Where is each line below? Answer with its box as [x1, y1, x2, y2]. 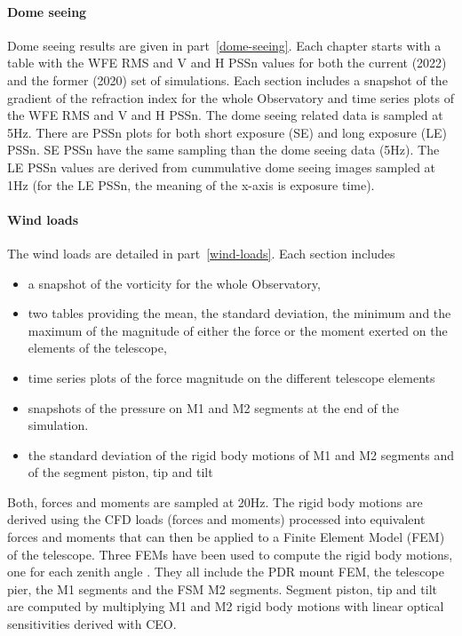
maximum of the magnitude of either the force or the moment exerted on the [28, 321, 448, 339]
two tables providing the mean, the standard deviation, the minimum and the [28, 304, 451, 322]
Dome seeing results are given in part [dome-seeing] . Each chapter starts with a [7, 36, 442, 54]
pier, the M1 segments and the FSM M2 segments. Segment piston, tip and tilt [7, 579, 437, 598]
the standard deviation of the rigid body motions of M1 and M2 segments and [28, 445, 454, 464]
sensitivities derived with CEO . [7, 615, 177, 633]
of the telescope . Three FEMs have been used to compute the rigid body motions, [7, 545, 453, 563]
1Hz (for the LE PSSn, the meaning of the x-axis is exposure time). [7, 175, 375, 194]
